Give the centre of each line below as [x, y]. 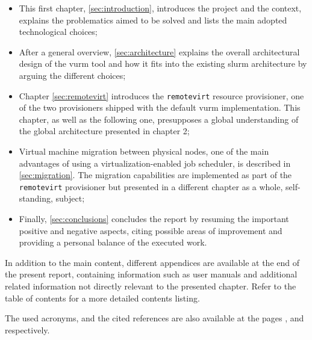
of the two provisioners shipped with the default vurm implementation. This [160, 107]
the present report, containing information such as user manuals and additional [151, 274]
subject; [70, 198]
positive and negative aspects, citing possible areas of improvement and [151, 230]
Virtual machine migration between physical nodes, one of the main [144, 151]
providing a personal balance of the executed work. [113, 242]
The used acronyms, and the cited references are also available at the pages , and [154, 318]
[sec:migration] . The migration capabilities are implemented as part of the [155, 175]
